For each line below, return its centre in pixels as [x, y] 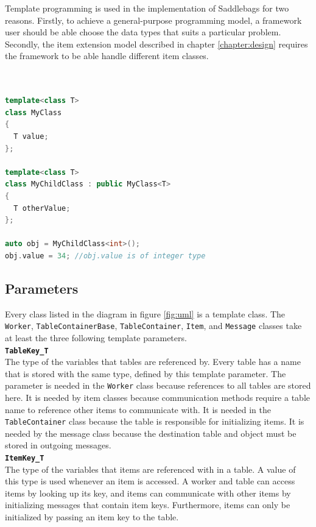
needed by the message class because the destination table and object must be [151, 433]
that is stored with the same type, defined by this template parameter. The [146, 373]
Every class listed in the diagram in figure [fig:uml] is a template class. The [145, 313]
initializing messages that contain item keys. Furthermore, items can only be [148, 505]
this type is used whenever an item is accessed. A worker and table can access [150, 481]
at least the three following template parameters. [96, 337]
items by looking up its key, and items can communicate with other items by [148, 493]
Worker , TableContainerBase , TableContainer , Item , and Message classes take [153, 326]
